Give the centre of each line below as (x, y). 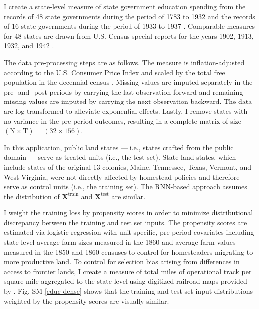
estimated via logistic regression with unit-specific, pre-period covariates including (129, 232)
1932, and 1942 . (29, 46)
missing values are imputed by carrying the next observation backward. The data (128, 101)
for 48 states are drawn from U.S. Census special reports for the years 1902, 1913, (129, 36)
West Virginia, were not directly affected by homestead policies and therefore (122, 176)
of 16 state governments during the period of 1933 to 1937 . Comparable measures (129, 26)
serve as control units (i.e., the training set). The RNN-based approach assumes (126, 186)
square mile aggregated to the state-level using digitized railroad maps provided (126, 281)
